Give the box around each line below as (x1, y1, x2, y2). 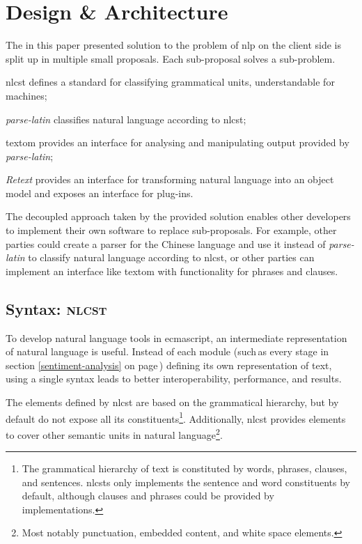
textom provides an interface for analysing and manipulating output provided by (6, 135, 349, 150)
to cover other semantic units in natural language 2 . (6, 425, 223, 442)
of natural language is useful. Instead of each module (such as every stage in (6, 344, 329, 359)
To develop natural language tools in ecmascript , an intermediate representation (6, 330, 347, 345)
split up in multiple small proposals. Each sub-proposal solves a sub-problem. (6, 51, 336, 65)
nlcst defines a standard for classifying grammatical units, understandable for (6, 75, 335, 89)
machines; (6, 88, 47, 102)
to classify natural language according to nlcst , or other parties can (28, 250, 315, 265)
